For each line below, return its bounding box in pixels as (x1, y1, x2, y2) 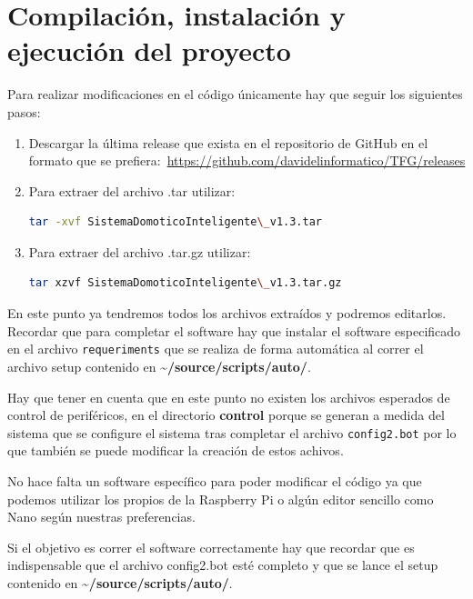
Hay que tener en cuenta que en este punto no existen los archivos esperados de (7, 387, 450, 406)
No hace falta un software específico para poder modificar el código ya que (7, 471, 422, 490)
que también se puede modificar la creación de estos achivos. (7, 441, 344, 460)
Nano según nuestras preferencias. (7, 507, 196, 526)
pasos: (7, 102, 41, 121)
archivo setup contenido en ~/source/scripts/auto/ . (7, 356, 311, 375)
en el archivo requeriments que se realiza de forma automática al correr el (7, 339, 424, 358)
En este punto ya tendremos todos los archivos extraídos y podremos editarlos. (7, 304, 447, 323)
